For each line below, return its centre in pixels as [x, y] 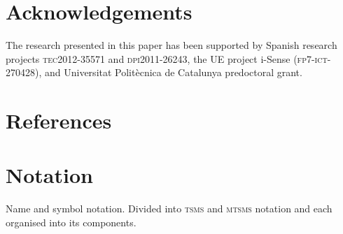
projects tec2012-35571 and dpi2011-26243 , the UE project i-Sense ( [152, 58]
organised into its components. [71, 222]
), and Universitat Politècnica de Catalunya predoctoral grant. [169, 72]
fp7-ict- [314, 58]
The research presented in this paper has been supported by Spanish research [171, 45]
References [59, 120]
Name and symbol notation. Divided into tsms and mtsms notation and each [169, 209]
